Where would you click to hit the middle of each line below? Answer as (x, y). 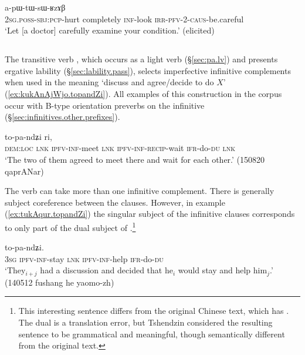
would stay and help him (223, 270)
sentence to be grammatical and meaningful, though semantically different (152, 334)
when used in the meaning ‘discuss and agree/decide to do (109, 82)
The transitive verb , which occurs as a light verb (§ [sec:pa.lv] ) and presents (141, 59)
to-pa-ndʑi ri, (28, 136)
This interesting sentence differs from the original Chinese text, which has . (154, 311)
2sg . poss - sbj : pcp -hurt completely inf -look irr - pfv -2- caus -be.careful (124, 19)
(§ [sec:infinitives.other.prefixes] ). (62, 117)
